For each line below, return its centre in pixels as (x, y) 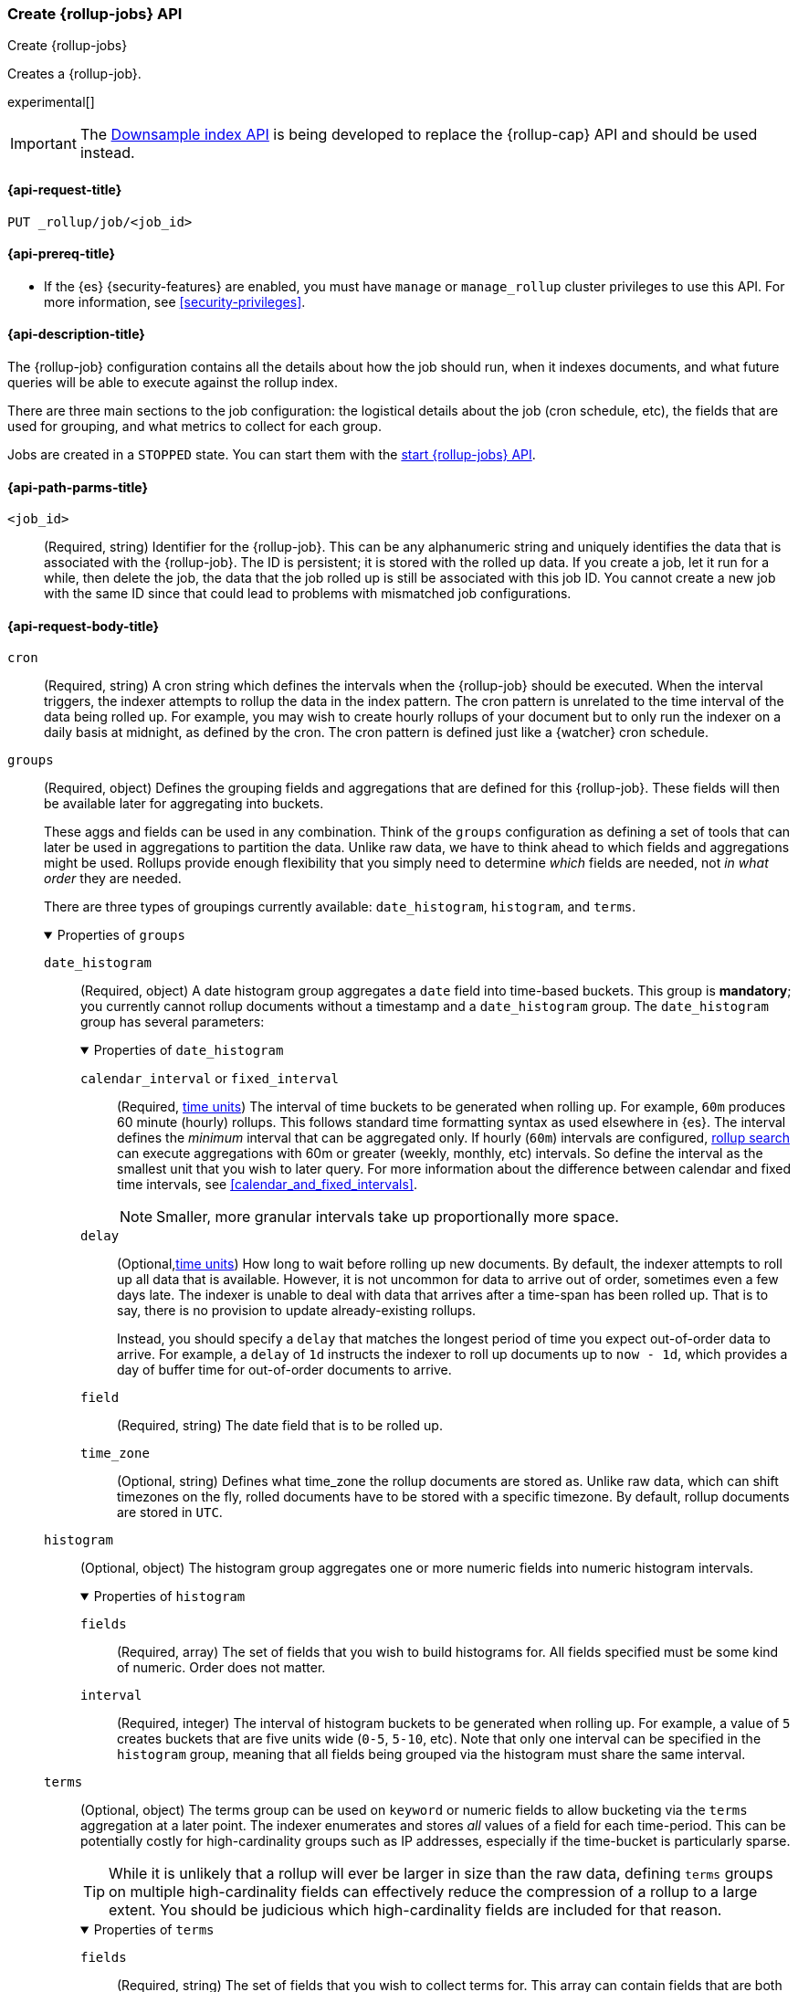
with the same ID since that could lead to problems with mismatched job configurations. (308, 594)
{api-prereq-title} (62, 254)
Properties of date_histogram (189, 1050)
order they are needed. (113, 879)
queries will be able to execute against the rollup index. (173, 383)
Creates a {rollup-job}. (74, 74)
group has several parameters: (173, 1022)
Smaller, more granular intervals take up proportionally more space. (388, 1217)
